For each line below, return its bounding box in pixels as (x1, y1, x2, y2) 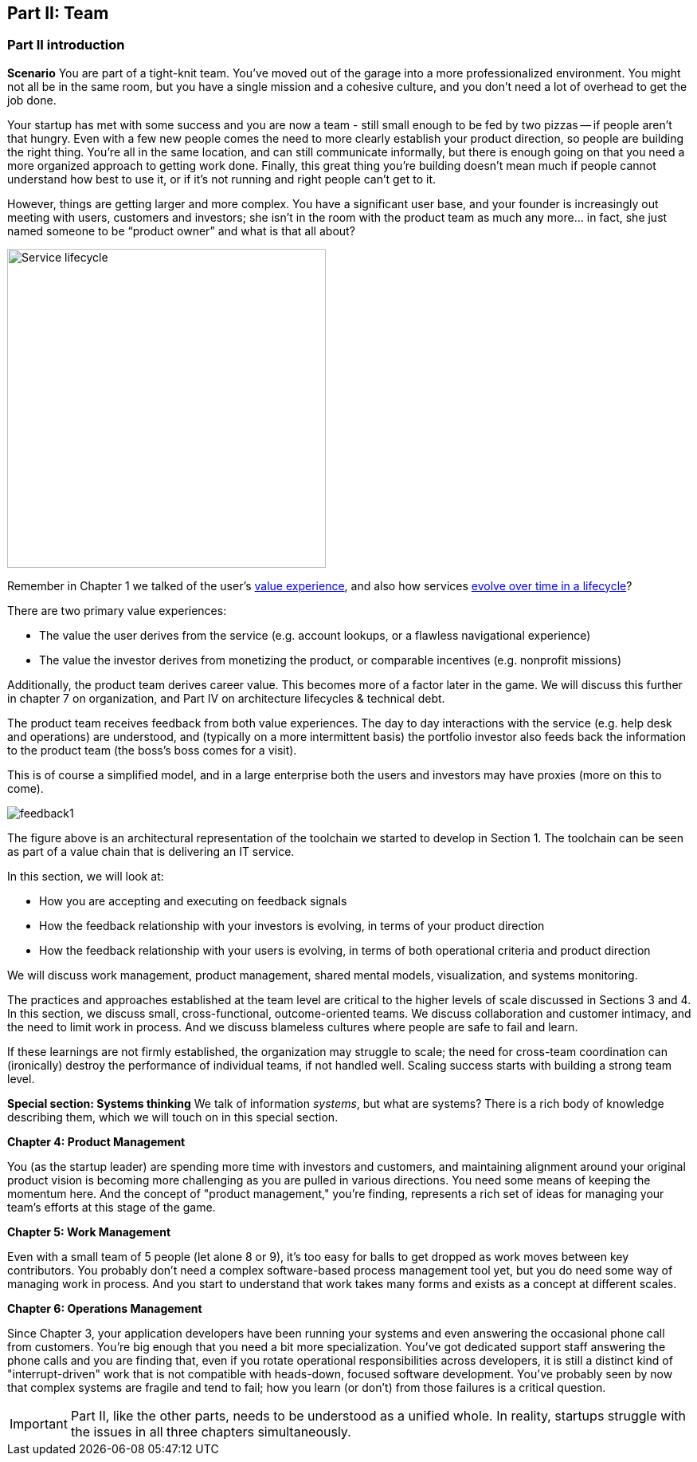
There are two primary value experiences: (7, 603, 227, 617)
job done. (7, 93, 57, 107)
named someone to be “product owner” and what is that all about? (7, 223, 355, 238)
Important (10, 1415, 68, 1432)
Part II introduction (7, 37, 125, 53)
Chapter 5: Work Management (7, 1224, 171, 1239)
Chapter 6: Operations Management (7, 1301, 202, 1315)
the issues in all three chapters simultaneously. (70, 1423, 351, 1440)
